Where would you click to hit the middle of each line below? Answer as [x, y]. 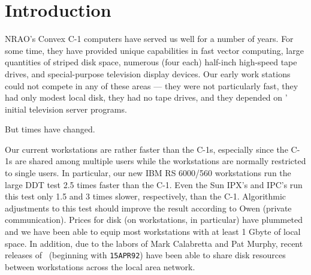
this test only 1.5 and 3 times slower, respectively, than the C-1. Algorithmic [146, 196]
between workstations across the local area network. [100, 266]
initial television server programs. [66, 109]
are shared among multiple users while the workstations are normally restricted [161, 161]
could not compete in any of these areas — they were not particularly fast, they [152, 85]
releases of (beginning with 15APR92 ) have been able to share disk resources [145, 255]
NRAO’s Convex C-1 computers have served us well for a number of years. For [149, 39]
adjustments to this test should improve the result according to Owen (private [148, 208]
